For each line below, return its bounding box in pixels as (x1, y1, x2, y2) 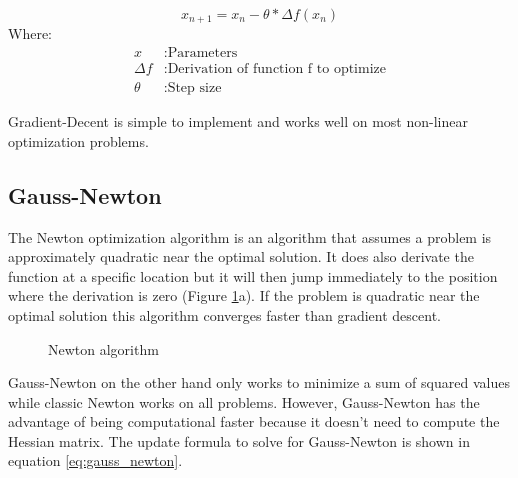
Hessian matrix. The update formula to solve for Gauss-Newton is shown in (8, 430, 470, 451)
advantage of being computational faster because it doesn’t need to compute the (8, 411, 500, 432)
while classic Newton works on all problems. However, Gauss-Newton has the (8, 391, 480, 412)
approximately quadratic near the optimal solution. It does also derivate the (8, 246, 474, 267)
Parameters (167, 46, 238, 61)
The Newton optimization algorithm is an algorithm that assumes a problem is (8, 226, 492, 247)
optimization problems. (8, 130, 149, 151)
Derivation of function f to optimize (167, 62, 386, 77)
